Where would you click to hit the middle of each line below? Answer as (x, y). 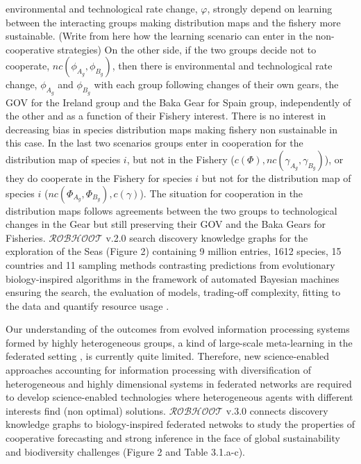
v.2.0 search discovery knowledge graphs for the (207, 237)
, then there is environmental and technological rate (222, 66)
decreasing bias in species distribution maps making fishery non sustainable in (172, 129)
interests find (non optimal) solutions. (86, 410)
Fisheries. (26, 237)
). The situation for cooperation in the (221, 193)
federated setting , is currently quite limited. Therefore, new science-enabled (167, 356)
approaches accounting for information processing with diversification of (158, 370)
